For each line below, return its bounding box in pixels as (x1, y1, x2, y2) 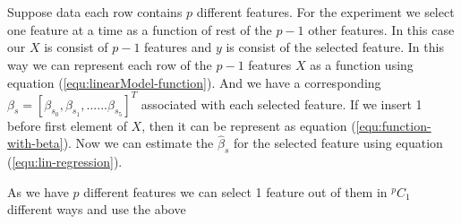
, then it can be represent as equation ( (141, 116, 356, 134)
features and (144, 38, 212, 56)
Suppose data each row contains (7, 3, 183, 22)
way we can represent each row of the (7, 55, 212, 73)
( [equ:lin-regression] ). (7, 152, 123, 171)
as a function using (310, 55, 414, 73)
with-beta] (7, 134, 64, 152)
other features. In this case (308, 20, 455, 39)
